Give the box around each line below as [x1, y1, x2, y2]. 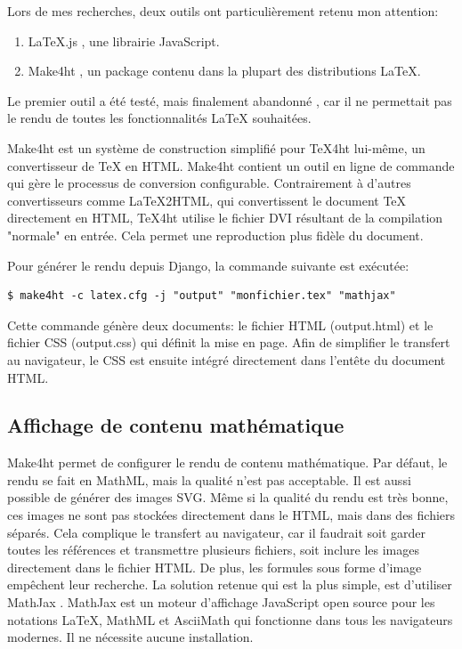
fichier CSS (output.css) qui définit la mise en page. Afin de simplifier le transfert [7, 333, 450, 352]
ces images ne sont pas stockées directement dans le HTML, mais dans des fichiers [7, 506, 456, 524]
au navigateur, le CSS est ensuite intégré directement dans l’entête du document [7, 350, 446, 369]
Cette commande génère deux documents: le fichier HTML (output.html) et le [7, 315, 434, 334]
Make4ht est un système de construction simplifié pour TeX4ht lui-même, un [7, 138, 426, 157]
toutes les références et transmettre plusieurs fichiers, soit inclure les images [7, 540, 419, 559]
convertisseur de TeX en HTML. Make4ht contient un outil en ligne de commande [7, 156, 455, 174]
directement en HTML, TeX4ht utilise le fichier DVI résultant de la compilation [7, 208, 443, 227]
